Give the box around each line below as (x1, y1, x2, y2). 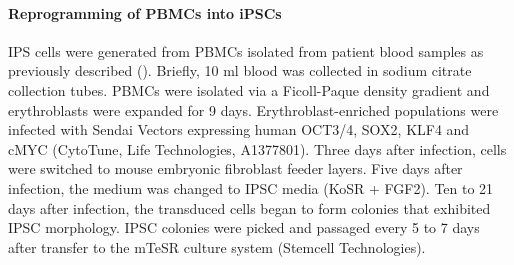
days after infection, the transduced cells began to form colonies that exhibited (8, 197, 491, 218)
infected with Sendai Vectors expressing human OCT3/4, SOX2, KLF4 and (8, 119, 470, 140)
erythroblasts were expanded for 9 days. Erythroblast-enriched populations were (8, 99, 499, 120)
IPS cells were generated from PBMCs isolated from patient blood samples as (8, 40, 484, 61)
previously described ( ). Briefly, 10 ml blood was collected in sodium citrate (8, 60, 472, 81)
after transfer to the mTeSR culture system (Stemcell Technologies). (8, 236, 426, 257)
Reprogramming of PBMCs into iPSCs (8, 2, 282, 23)
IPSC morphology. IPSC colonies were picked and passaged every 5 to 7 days (8, 217, 480, 238)
